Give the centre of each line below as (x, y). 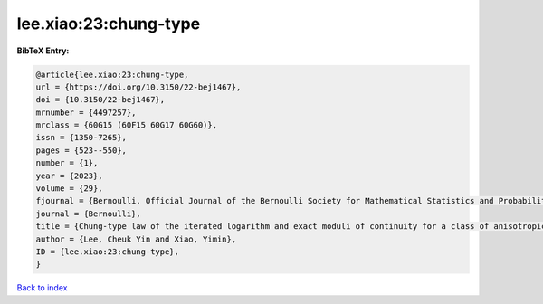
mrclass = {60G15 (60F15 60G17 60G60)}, (126, 125)
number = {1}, (67, 163)
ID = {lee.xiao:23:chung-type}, (108, 252)
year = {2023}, (69, 176)
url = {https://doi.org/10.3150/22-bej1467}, (138, 87)
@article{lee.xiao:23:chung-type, (112, 74)
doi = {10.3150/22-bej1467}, (100, 100)
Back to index (42, 288)
